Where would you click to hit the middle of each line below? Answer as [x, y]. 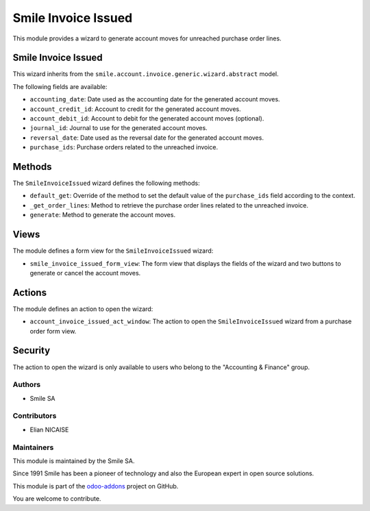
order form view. [53, 331]
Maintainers [33, 447]
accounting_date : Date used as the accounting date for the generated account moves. [155, 99]
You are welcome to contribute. [57, 499]
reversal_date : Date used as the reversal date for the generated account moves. [147, 138]
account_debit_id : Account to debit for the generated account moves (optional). [147, 119]
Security [32, 350]
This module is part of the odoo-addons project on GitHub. [96, 486]
